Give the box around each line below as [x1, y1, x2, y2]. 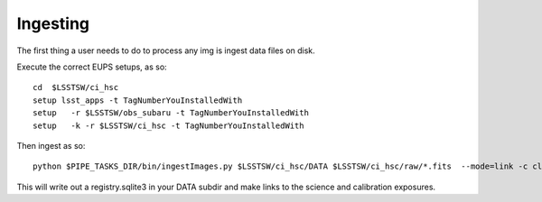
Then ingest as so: [16, 140, 86, 151]
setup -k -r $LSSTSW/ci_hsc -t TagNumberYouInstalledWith [33, 120, 304, 131]
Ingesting [16, 14, 90, 33]
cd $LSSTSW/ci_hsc [33, 82, 119, 93]
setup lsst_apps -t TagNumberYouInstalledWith [33, 95, 243, 106]
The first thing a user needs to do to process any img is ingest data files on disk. [16, 45, 315, 56]
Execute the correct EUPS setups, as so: [16, 61, 167, 72]
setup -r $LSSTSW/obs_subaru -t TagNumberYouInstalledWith [33, 108, 309, 118]
